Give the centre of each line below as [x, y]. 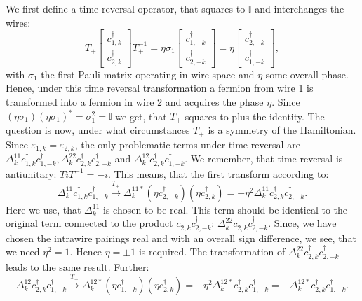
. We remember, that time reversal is [264, 159]
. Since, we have [302, 223]
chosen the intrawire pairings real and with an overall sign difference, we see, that [181, 238]
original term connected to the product [89, 223]
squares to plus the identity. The [255, 115]
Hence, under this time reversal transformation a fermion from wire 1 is [160, 88]
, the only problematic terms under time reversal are [187, 144]
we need [23, 252]
